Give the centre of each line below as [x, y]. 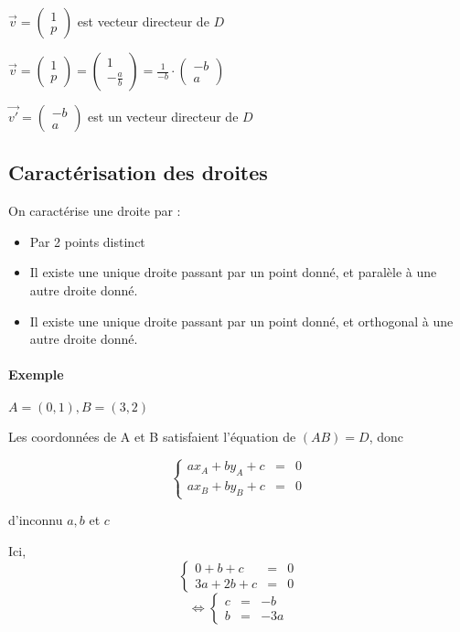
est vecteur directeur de [143, 21]
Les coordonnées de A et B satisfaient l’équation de [152, 436]
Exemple [36, 375]
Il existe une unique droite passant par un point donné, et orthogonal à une [241, 321]
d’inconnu [36, 520]
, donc [386, 436]
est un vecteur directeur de [163, 116]
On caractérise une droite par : [95, 211]
